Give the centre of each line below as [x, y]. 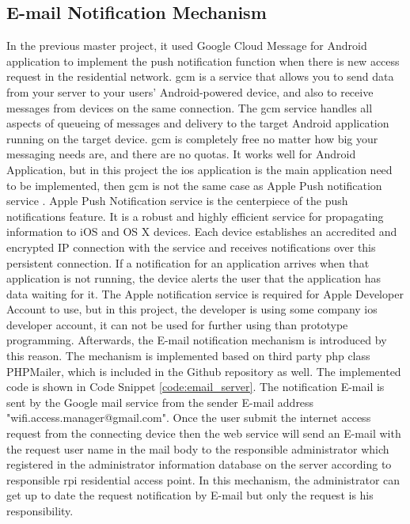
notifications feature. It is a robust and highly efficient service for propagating [195, 216]
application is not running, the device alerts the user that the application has [194, 278]
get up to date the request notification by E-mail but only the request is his [190, 495]
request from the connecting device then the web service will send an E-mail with [204, 433]
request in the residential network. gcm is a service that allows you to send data [200, 76]
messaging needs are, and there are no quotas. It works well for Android [181, 154]
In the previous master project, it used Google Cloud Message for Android [187, 46]
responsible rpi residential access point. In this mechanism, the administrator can [203, 479]
